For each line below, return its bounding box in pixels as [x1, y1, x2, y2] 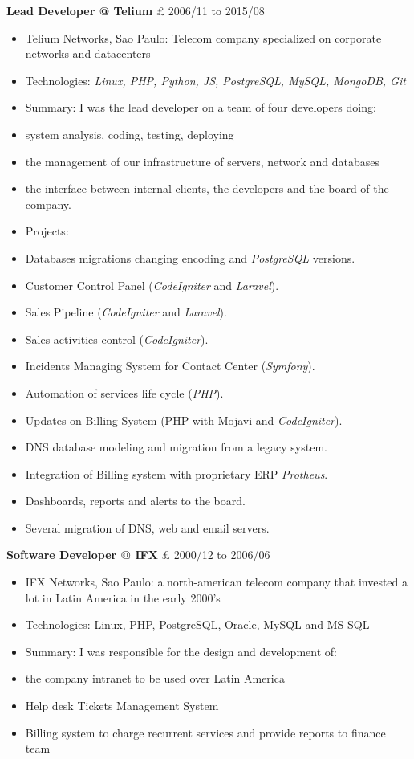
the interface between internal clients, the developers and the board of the [25, 180, 389, 197]
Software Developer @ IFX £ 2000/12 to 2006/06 [6, 546, 270, 563]
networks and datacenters [25, 45, 151, 62]
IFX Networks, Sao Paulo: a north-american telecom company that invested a [25, 573, 408, 590]
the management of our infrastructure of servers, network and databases [25, 153, 380, 169]
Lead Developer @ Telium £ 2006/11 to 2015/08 [6, 2, 265, 18]
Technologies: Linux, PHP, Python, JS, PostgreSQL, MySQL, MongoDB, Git [25, 71, 406, 88]
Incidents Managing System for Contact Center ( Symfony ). [25, 357, 315, 374]
